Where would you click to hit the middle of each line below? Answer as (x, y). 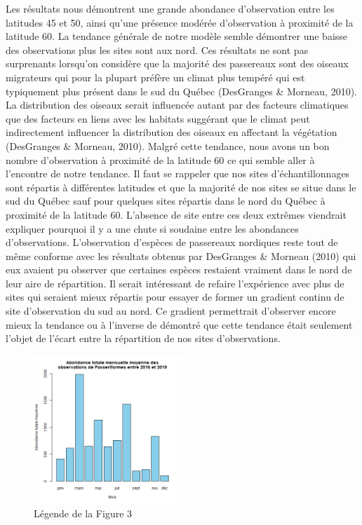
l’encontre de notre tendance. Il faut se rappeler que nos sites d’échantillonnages (178, 173)
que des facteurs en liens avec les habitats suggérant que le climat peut (158, 118)
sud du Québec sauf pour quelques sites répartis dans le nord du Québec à (166, 201)
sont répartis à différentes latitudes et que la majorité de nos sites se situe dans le (181, 187)
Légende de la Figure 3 (83, 513)
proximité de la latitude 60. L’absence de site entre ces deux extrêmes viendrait (176, 214)
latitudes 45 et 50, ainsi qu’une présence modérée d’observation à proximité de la (180, 22)
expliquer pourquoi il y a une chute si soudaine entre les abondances (152, 228)
